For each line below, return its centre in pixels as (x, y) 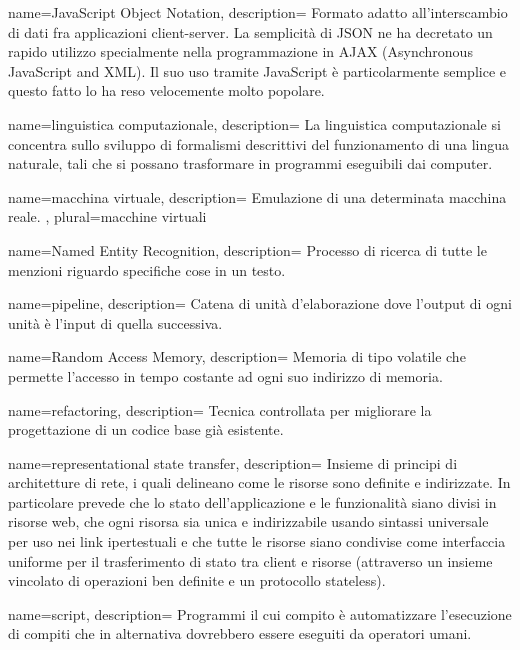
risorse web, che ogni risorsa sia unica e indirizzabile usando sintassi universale (248, 521)
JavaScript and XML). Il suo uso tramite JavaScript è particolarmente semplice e (257, 70)
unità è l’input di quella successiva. (115, 322)
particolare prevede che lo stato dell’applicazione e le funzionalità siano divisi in (252, 501)
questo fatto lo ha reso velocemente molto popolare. (166, 90)
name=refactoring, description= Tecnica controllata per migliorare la (220, 409)
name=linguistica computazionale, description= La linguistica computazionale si (254, 123)
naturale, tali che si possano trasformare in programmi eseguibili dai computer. (250, 163)
